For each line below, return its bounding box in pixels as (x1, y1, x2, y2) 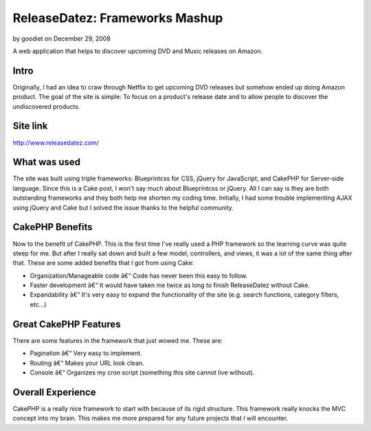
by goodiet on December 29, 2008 (12, 34, 111, 43)
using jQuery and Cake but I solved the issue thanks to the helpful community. (12, 203, 234, 211)
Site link (12, 120, 48, 132)
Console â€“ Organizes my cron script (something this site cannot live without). (30, 368, 255, 377)
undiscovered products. (12, 102, 80, 110)
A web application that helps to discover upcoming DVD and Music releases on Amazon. (12, 47, 263, 55)
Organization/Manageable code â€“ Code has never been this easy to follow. (30, 271, 248, 280)
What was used (12, 156, 81, 168)
